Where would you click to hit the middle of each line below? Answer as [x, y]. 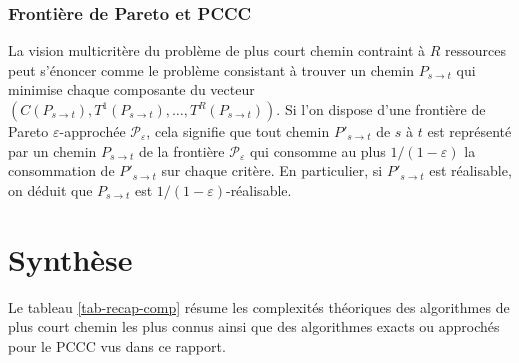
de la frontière [181, 150]
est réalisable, [470, 170]
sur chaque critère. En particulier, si [272, 170]
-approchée [92, 131]
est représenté [469, 131]
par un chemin [52, 150]
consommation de [61, 170]
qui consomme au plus [317, 150]
